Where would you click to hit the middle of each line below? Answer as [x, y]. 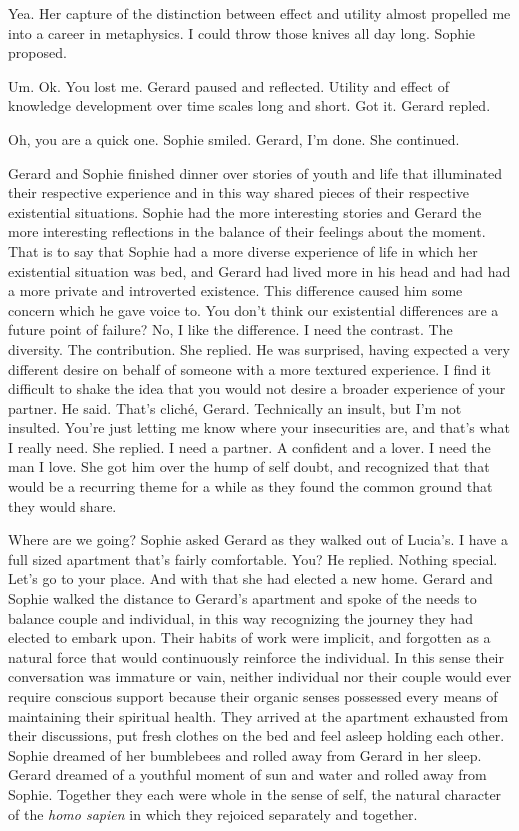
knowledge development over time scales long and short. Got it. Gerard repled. [249, 105]
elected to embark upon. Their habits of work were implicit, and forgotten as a [249, 637]
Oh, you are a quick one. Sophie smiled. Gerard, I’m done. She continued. [234, 138]
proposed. [37, 52]
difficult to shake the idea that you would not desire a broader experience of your [257, 388]
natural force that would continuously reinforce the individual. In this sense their [256, 656]
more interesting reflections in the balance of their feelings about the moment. [247, 231]
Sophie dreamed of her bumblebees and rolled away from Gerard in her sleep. [245, 754]
